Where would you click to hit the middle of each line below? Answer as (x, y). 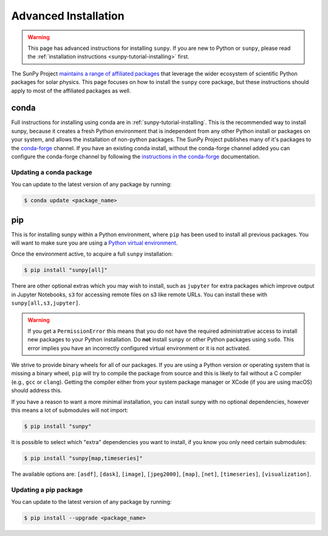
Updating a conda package (52, 172)
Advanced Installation (68, 16)
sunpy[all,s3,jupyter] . (46, 303)
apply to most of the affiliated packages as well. (71, 91)
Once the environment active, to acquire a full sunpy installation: (92, 254)
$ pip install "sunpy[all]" (66, 270)
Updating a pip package (47, 490)
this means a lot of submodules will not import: (70, 410)
